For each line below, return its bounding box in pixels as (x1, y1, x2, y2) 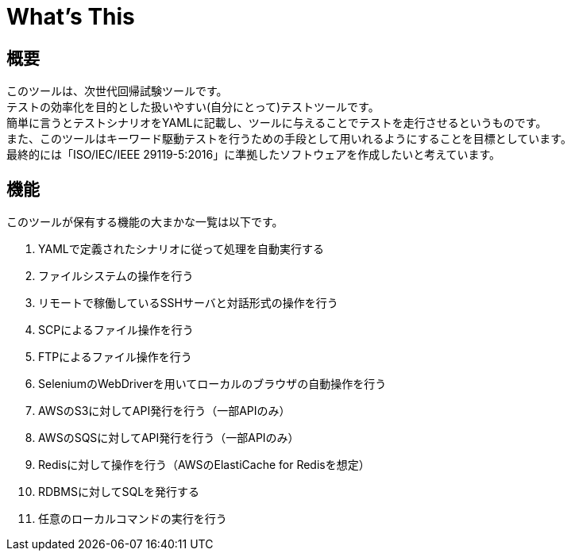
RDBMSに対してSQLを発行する (38, 485, 200, 499)
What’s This (6, 3, 135, 30)
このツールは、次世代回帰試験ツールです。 (6, 84, 228, 98)
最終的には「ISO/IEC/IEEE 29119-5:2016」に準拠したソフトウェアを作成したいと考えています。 (6, 148, 501, 162)
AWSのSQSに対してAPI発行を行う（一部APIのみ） (38, 431, 299, 445)
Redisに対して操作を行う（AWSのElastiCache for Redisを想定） (38, 458, 370, 472)
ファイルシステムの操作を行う (38, 269, 194, 283)
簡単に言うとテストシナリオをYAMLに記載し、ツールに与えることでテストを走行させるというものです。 (6, 116, 547, 130)
